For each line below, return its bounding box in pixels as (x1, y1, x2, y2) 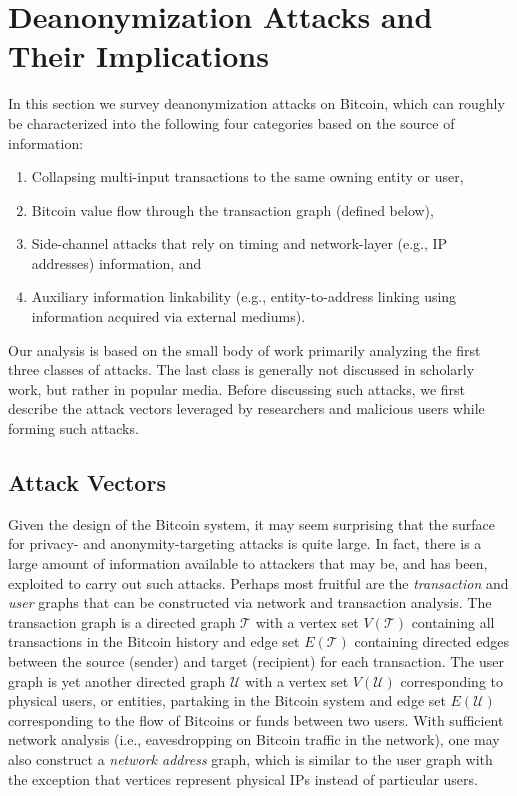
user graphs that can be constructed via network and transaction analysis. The (8, 592, 492, 613)
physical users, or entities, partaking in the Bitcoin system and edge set (8, 690, 446, 711)
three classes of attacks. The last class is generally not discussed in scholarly (8, 359, 475, 380)
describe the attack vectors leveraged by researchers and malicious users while (8, 398, 485, 419)
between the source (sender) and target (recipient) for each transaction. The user (8, 650, 504, 671)
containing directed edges (354, 631, 509, 652)
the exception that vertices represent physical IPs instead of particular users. (8, 768, 478, 789)
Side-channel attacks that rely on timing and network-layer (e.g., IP (31, 233, 448, 254)
